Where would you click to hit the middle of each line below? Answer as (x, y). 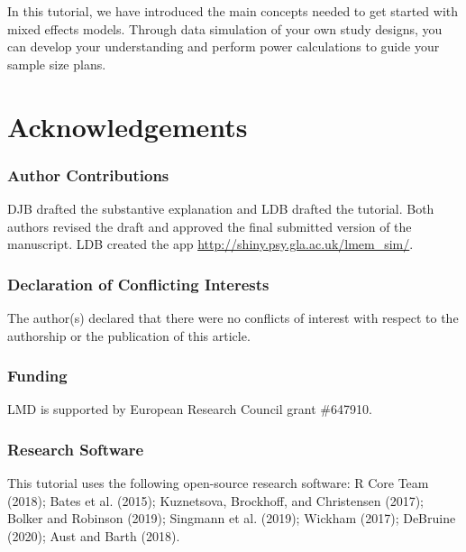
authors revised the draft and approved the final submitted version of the (210, 226)
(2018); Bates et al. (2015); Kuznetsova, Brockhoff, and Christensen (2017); (215, 500)
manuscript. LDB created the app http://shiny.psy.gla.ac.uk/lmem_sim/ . (210, 244)
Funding (37, 376)
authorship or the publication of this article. (129, 335)
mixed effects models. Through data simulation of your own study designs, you (225, 28)
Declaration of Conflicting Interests (138, 284)
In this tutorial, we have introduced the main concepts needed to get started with (233, 11)
